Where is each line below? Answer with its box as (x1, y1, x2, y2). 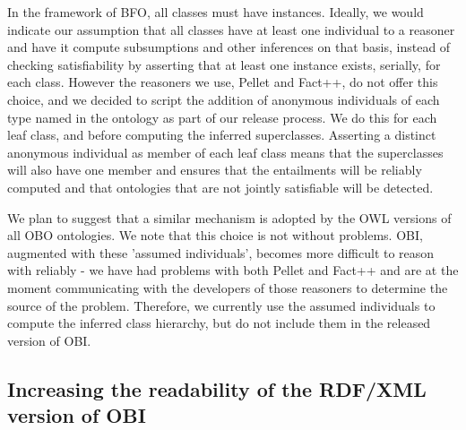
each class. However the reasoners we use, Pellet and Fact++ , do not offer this (7, 73, 438, 91)
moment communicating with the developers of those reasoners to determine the (7, 278, 448, 297)
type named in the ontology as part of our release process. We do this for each (7, 107, 437, 126)
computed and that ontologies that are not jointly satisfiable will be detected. (7, 177, 434, 196)
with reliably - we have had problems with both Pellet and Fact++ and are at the (7, 261, 459, 279)
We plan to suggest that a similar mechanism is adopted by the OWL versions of (7, 208, 452, 227)
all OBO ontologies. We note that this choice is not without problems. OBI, (7, 226, 423, 245)
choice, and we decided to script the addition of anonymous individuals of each (7, 90, 440, 108)
